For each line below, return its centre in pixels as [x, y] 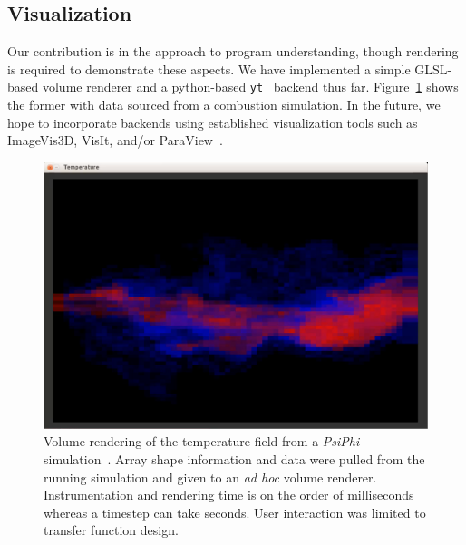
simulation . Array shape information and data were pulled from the [234, 459]
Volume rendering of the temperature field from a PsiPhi [202, 441]
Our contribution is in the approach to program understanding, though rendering [233, 51]
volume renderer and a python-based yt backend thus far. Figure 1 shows [250, 87]
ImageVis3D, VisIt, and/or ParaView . [115, 140]
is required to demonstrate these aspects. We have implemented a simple [209, 68]
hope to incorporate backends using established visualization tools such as [213, 122]
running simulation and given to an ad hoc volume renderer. [210, 477]
